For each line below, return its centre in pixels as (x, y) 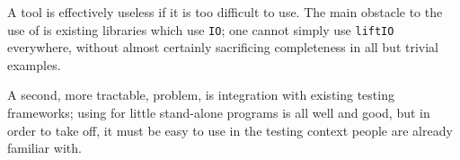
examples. (34, 64)
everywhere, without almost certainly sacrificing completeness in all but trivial (223, 47)
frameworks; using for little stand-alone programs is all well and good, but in (219, 113)
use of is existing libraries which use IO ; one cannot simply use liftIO (201, 29)
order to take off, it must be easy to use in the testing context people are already (230, 130)
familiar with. (44, 148)
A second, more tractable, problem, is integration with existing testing (201, 95)
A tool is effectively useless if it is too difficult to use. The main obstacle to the (225, 12)
